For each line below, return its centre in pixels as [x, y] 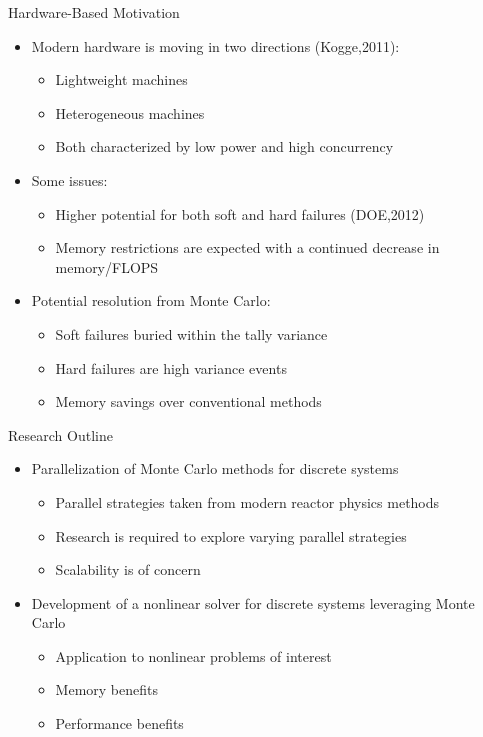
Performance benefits [119, 723]
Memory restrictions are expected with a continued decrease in [247, 247]
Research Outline [60, 434]
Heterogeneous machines [130, 112]
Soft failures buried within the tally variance [191, 333]
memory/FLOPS [107, 266]
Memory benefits [106, 689]
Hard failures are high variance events [171, 367]
